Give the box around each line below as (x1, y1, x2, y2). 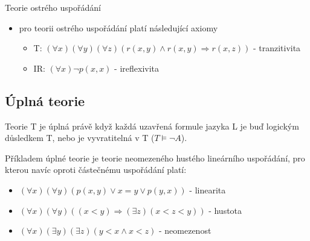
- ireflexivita (114, 61, 160, 74)
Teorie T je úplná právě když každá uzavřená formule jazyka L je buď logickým (5, 119, 299, 132)
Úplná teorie (5, 91, 85, 110)
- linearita (189, 183, 226, 196)
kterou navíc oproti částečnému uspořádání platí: (5, 163, 187, 176)
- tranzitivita (253, 42, 301, 54)
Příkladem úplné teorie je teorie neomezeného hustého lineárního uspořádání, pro (5, 151, 305, 164)
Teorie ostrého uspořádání (5, 1, 101, 13)
